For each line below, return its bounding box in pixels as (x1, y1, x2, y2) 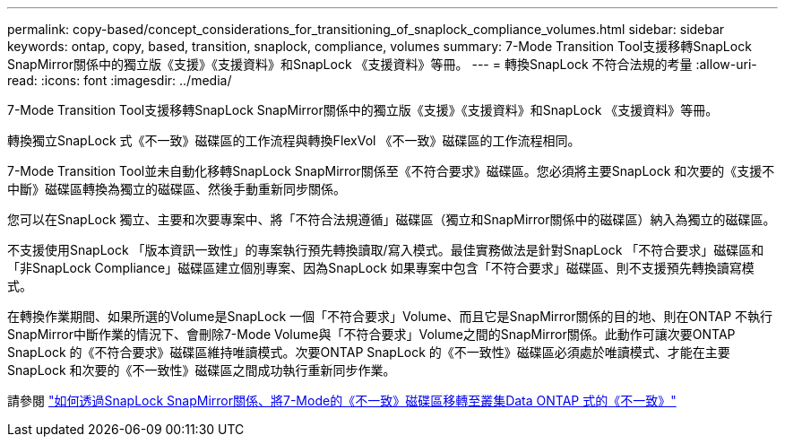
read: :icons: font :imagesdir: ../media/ (7, 73, 232, 88)
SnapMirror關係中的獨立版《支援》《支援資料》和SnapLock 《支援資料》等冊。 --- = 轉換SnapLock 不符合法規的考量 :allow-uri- (7, 57, 757, 72)
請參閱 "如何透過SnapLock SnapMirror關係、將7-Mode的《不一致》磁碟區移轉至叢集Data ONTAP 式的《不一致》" (7, 393, 677, 408)
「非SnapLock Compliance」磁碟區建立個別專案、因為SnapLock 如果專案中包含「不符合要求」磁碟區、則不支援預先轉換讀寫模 (7, 260, 755, 275)
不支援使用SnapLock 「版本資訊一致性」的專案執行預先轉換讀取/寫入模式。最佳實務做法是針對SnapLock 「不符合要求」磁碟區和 (7, 242, 764, 257)
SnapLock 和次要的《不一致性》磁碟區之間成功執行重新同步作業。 (7, 362, 396, 378)
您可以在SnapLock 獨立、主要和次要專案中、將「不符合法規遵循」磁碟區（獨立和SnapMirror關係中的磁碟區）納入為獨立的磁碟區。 (7, 212, 776, 227)
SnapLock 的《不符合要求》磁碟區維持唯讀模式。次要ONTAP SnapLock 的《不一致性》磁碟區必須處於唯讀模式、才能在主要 (7, 344, 730, 360)
